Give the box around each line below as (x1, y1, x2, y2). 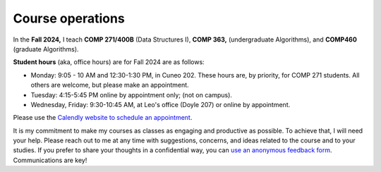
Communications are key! (13, 156, 87, 164)
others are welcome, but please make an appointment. (30, 81, 190, 90)
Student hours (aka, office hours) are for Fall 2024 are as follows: (13, 58, 205, 66)
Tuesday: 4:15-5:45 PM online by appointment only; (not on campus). (30, 90, 233, 99)
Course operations (13, 11, 125, 26)
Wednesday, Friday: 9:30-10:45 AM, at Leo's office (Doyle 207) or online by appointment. (30, 100, 291, 109)
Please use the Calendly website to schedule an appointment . (13, 113, 193, 122)
